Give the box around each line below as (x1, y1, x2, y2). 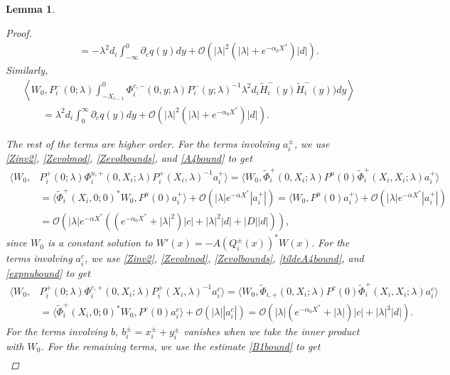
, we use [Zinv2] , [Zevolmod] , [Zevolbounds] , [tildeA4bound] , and (85, 251, 364, 266)
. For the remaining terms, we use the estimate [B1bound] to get (41, 338, 321, 353)
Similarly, (6, 62, 48, 77)
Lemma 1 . (6, 1, 55, 16)
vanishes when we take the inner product (183, 324, 360, 339)
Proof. (6, 25, 32, 40)
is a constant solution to (47, 235, 153, 250)
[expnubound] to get (6, 265, 90, 280)
